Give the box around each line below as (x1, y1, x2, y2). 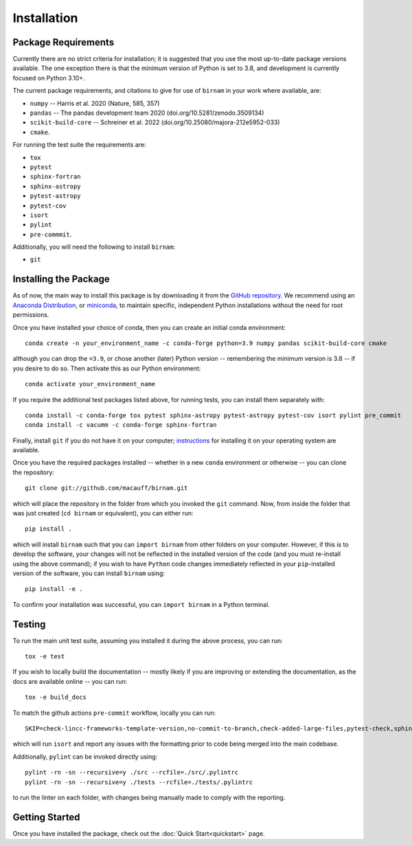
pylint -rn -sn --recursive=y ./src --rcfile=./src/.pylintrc (25, 768, 239, 777)
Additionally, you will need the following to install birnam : (12, 243, 176, 251)
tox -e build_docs (25, 693, 87, 701)
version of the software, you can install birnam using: (12, 569, 165, 577)
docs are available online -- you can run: (12, 677, 128, 685)
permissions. (12, 311, 49, 319)
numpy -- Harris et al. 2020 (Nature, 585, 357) (30, 99, 160, 107)
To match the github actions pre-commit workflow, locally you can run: (12, 709, 216, 717)
